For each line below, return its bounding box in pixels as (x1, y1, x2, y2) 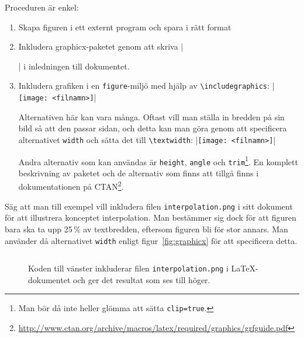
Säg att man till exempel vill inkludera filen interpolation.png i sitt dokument (5, 200, 293, 212)
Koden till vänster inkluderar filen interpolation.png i (28, 262, 229, 274)
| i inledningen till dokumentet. (18, 60, 130, 72)
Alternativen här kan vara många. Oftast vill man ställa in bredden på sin (18, 110, 285, 123)
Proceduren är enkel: (5, 1, 79, 13)
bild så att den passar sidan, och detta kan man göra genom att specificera (18, 122, 287, 134)
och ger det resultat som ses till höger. (72, 273, 210, 285)
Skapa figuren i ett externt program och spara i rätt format (18, 20, 232, 33)
